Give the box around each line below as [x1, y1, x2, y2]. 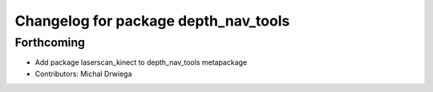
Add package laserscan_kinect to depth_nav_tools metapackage [34, 58, 248, 67]
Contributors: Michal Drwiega [34, 69, 132, 78]
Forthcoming [14, 35, 86, 50]
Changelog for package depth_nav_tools [14, 12, 290, 30]
